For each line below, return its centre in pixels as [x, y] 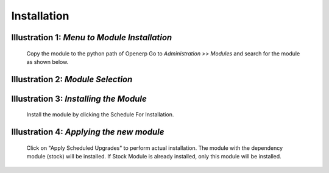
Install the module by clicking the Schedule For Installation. [100, 115]
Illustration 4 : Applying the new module [88, 132]
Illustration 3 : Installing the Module [79, 98]
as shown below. [48, 62]
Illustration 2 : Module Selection [72, 79]
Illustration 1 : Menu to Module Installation [92, 37]
